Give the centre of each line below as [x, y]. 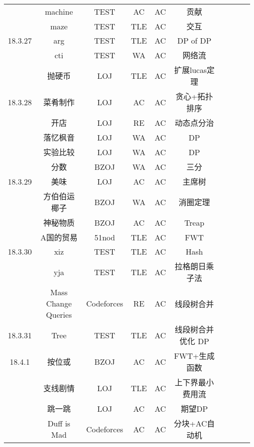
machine [59, 11]
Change [59, 303]
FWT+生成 [194, 356]
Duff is [59, 423]
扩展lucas [190, 70]
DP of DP [194, 40]
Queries [59, 315]
